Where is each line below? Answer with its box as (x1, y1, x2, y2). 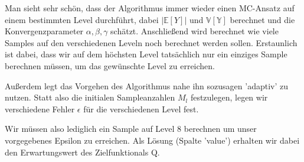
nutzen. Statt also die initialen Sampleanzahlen (5, 91, 175, 103)
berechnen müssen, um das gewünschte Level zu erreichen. (5, 59, 215, 72)
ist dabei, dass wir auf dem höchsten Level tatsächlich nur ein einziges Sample (5, 48, 287, 60)
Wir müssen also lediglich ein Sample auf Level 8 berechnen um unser (5, 122, 257, 135)
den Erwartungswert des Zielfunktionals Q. (5, 145, 160, 158)
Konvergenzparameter (5, 25, 84, 37)
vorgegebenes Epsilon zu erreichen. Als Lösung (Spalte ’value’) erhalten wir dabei (5, 134, 300, 146)
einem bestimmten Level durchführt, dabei (5, 13, 159, 25)
